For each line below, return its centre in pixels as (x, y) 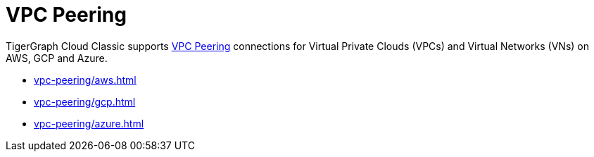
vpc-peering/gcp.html (85, 101)
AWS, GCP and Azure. (57, 58)
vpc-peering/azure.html (89, 123)
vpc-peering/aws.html (85, 80)
